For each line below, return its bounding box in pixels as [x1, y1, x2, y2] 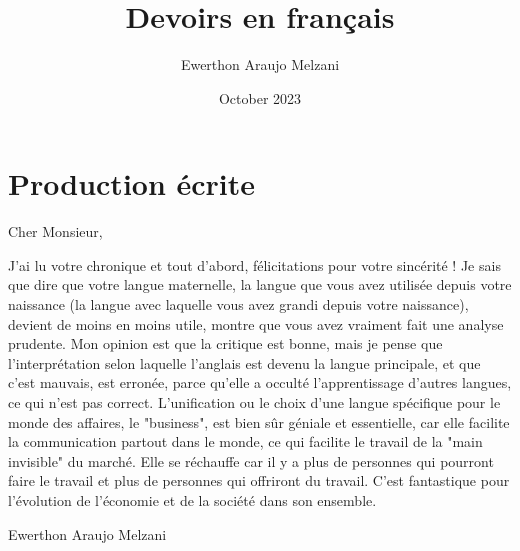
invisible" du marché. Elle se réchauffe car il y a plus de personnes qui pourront [8, 450, 494, 471]
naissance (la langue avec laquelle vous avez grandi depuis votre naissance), [8, 294, 469, 315]
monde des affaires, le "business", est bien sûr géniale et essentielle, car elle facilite [8, 411, 510, 432]
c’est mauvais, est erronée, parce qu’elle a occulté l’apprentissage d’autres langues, [8, 372, 512, 393]
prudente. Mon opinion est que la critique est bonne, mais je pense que [8, 333, 443, 354]
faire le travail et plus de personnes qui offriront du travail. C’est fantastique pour [8, 470, 510, 491]
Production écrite [8, 163, 256, 204]
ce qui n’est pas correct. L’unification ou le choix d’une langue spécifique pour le [8, 392, 501, 412]
